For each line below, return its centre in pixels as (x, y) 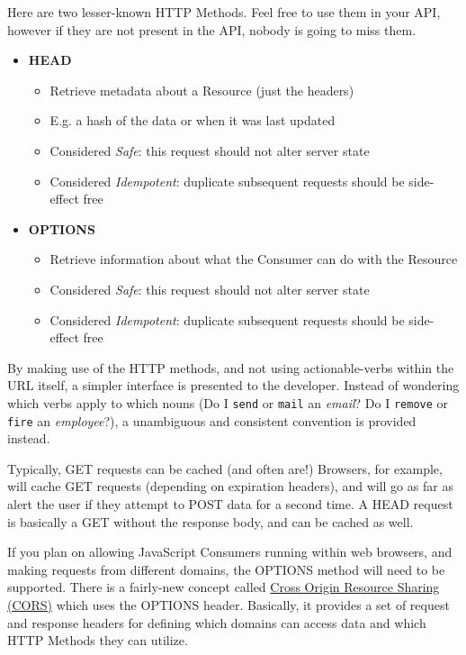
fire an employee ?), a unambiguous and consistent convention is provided (212, 420)
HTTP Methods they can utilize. (98, 640)
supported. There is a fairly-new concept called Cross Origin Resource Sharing (224, 587)
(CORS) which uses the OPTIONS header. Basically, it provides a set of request (229, 604)
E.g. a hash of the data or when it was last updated (193, 120)
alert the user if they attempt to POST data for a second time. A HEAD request (230, 504)
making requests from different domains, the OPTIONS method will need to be (226, 569)
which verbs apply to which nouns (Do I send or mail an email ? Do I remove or (228, 402)
